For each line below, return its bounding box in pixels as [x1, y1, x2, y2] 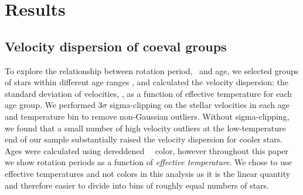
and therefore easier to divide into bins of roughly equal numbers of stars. [5, 179, 269, 191]
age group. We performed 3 [5, 99, 103, 111]
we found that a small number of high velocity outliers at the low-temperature [5, 121, 286, 134]
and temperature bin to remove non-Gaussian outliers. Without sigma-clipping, [5, 110, 290, 122]
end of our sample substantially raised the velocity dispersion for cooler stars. [5, 133, 283, 145]
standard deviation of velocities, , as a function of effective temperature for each [5, 87, 292, 99]
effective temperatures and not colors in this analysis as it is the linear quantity [5, 167, 291, 179]
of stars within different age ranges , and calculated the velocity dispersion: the [5, 76, 288, 88]
